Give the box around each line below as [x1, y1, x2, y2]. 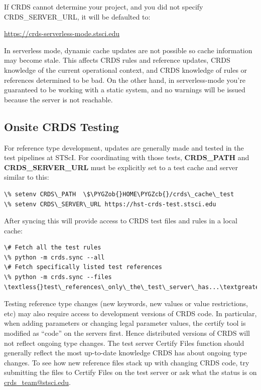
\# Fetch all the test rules [4, 244, 101, 251]
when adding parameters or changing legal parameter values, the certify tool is [4, 318, 246, 328]
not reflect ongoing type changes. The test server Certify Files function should [4, 337, 244, 348]
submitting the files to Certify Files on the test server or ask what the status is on [4, 367, 257, 377]
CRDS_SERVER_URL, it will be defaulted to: [4, 11, 151, 22]
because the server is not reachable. [4, 94, 113, 104]
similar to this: [4, 172, 49, 182]
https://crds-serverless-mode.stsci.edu [4, 28, 120, 39]
